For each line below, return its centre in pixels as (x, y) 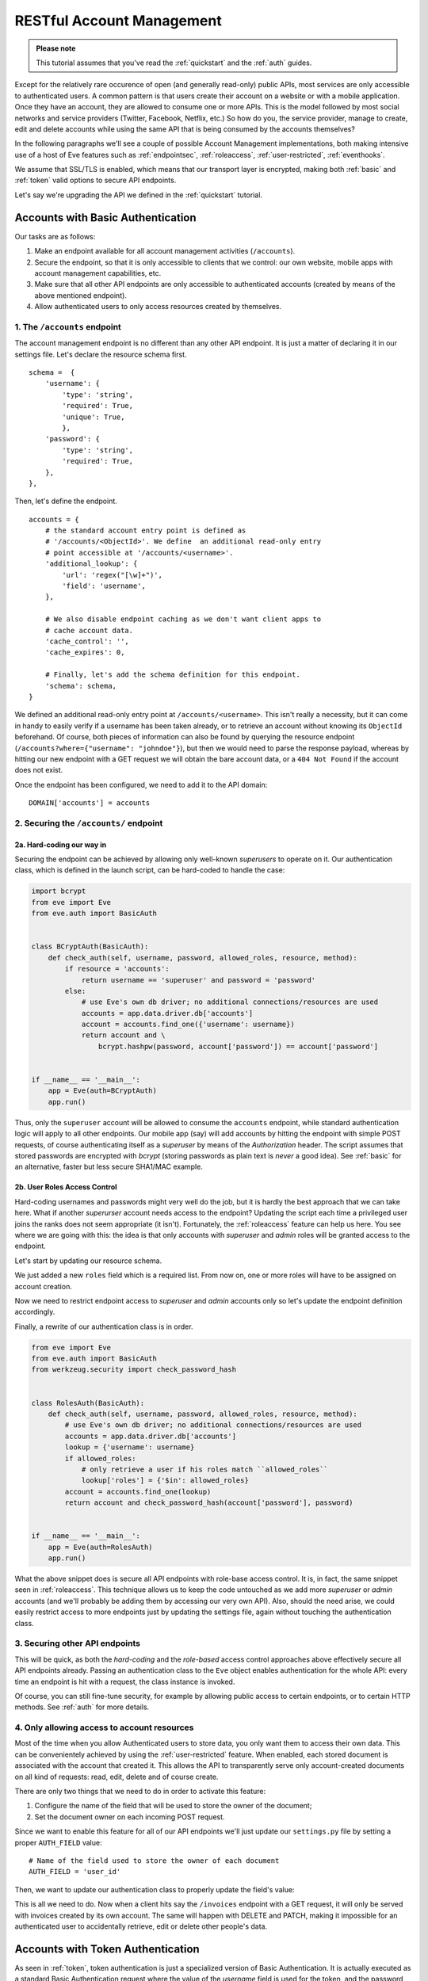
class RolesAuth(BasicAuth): (88, 1403)
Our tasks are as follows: (55, 236)
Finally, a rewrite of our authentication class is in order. (104, 1326)
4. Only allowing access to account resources (104, 1727)
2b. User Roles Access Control (66, 1187)
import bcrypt (59, 891)
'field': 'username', (104, 586)
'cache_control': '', (87, 641)
